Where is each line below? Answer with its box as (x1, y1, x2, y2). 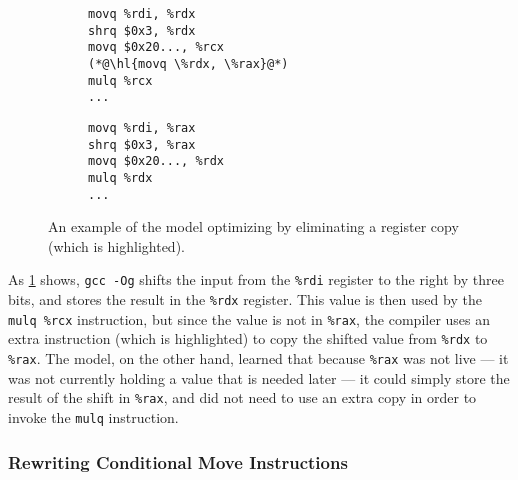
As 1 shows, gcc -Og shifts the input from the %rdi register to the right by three (8, 269, 504, 290)
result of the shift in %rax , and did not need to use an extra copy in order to (8, 387, 477, 408)
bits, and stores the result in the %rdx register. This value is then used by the (8, 289, 482, 310)
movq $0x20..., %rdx (88, 154, 225, 169)
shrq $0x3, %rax (88, 137, 196, 152)
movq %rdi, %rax (88, 120, 196, 135)
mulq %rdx (88, 170, 153, 185)
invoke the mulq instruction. (8, 406, 179, 427)
